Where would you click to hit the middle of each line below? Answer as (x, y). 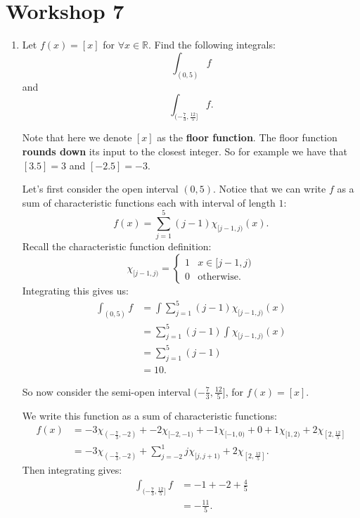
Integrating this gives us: (75, 291)
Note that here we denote (77, 137)
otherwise (218, 277)
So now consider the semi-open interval (106, 391)
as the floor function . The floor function (247, 137)
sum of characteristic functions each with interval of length (149, 202)
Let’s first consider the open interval (100, 189)
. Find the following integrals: (212, 45)
